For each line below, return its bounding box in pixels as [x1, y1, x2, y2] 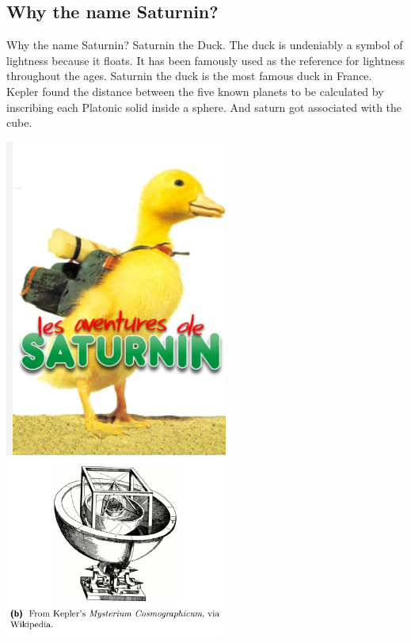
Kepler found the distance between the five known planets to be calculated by [6, 82, 384, 99]
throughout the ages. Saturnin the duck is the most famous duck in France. [6, 67, 372, 84]
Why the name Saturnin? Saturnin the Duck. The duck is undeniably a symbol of [6, 36, 403, 53]
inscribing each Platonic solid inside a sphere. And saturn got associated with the [6, 98, 402, 115]
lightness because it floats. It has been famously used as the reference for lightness [6, 52, 405, 68]
